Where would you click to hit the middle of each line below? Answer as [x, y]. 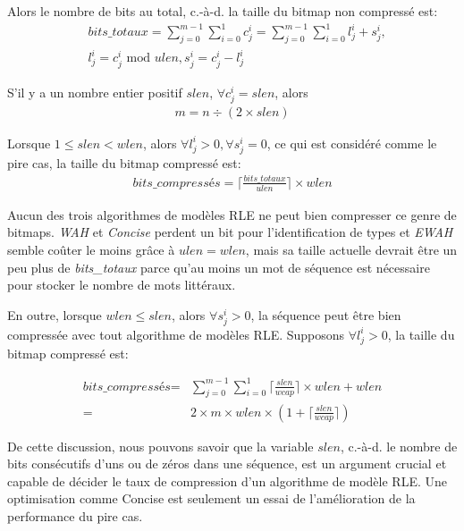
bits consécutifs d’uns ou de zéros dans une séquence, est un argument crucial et [227, 464]
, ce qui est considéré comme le [352, 143]
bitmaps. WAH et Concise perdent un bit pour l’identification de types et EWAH [230, 232]
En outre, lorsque [55, 314]
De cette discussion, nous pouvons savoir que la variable [160, 446]
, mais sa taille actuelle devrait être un [351, 249]
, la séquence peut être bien [326, 314]
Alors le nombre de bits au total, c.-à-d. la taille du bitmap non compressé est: [223, 11]
